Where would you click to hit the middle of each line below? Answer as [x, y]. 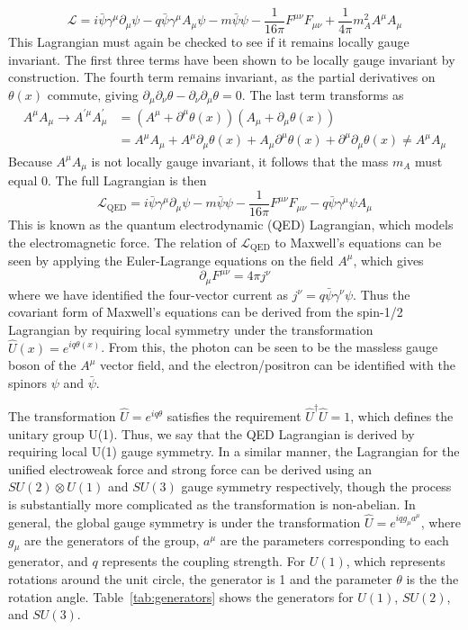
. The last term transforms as [323, 94]
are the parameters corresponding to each [334, 540]
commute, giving [93, 94]
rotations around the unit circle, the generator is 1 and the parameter [200, 579]
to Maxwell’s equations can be [358, 242]
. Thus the [382, 294]
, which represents [396, 561]
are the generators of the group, [112, 540]
